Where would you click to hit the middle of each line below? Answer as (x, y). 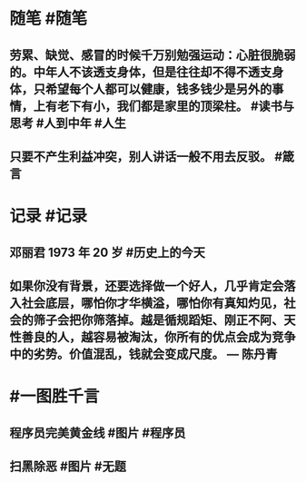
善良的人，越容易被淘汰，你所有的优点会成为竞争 (158, 337)
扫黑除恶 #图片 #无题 (68, 466)
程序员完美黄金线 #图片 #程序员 (98, 433)
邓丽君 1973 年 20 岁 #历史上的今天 (108, 252)
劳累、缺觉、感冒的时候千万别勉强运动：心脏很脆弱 (153, 55)
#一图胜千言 (54, 397)
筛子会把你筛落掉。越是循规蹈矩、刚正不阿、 (158, 320)
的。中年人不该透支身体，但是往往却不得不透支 (141, 72)
